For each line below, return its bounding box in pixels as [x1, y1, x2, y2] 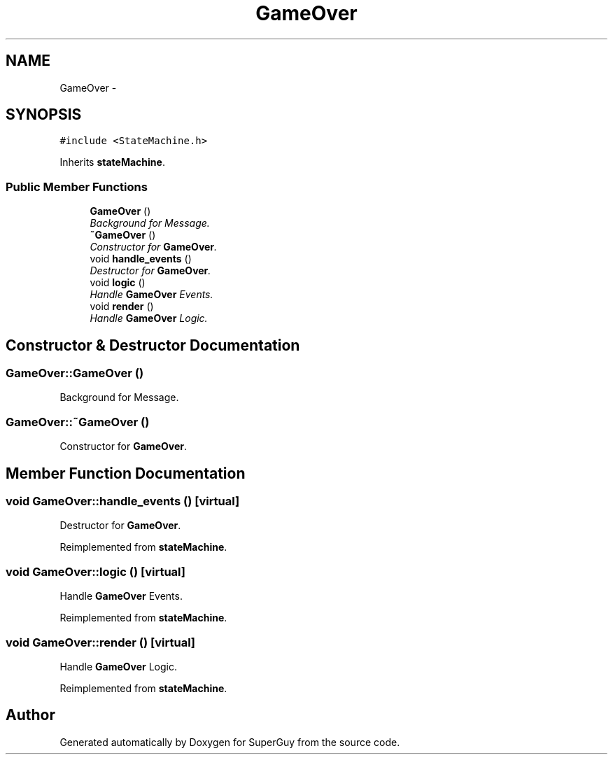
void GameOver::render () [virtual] [6, 635, 196, 649]
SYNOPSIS [6, 106, 82, 124]
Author [6, 706, 55, 724]
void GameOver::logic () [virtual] [6, 564, 185, 579]
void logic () [90, 276, 146, 289]
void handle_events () [90, 253, 192, 265]
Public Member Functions [6, 179, 148, 194]
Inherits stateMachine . [59, 156, 165, 169]
